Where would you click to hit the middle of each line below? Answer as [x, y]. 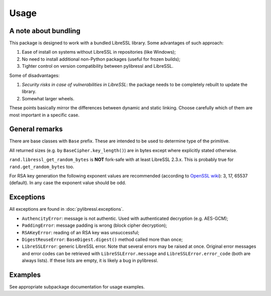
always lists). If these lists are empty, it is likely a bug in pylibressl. [90, 260]
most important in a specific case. [44, 115]
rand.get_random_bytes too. [42, 167]
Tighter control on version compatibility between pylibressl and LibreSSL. [98, 66]
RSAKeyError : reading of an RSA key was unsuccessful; [81, 232]
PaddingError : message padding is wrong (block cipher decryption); [95, 225]
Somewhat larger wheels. [48, 98]
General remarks [36, 129]
